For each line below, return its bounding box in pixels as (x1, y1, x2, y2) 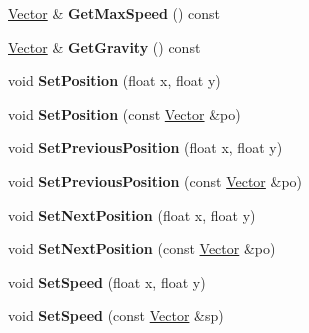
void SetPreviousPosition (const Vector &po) (8, 170, 303, 191)
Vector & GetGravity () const (8, 36, 201, 57)
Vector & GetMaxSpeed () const (8, 3, 221, 23)
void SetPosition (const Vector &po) (8, 103, 241, 124)
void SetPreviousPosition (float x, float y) (8, 137, 283, 158)
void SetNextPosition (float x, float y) (8, 204, 256, 225)
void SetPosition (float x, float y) (8, 70, 221, 91)
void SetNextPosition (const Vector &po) (8, 238, 276, 259)
